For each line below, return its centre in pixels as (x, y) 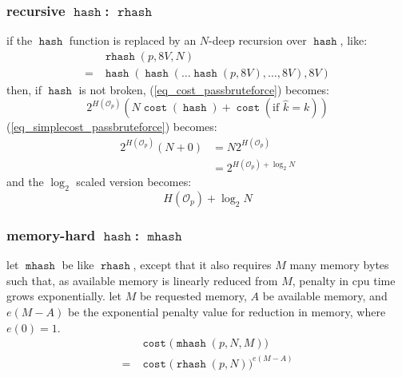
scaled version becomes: (134, 182)
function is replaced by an (133, 40)
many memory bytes (339, 265)
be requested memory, (193, 296)
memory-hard (51, 234)
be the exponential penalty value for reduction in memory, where (227, 311)
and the (25, 182)
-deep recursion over (258, 40)
